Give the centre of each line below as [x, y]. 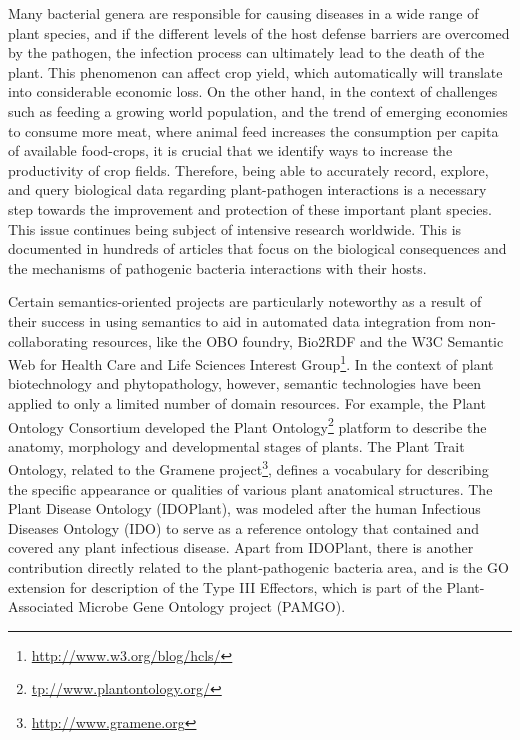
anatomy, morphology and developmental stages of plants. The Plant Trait [236, 445]
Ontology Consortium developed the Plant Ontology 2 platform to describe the [247, 425]
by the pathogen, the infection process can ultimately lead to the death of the [246, 52]
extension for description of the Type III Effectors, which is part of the [225, 586]
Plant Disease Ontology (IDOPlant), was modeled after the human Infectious [244, 508]
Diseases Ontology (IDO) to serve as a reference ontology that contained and [244, 527]
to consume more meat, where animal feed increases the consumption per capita [253, 130]
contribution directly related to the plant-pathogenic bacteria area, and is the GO [258, 567]
